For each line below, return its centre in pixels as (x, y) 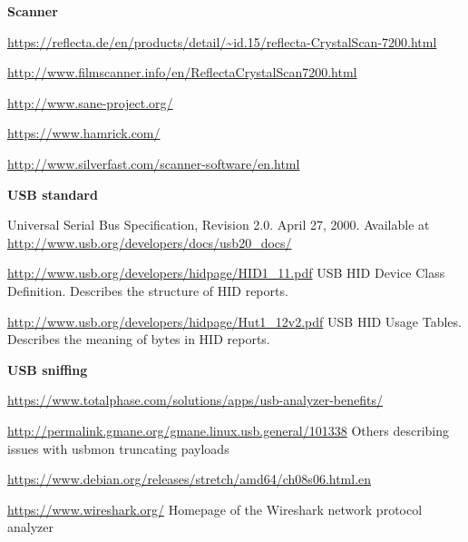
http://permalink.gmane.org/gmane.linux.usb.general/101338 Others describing (229, 430)
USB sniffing (48, 369)
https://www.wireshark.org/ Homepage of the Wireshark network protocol (215, 509)
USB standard (53, 194)
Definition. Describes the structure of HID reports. (148, 290)
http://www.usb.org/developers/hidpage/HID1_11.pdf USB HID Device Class (226, 273)
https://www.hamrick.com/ (84, 133)
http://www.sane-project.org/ (90, 102)
